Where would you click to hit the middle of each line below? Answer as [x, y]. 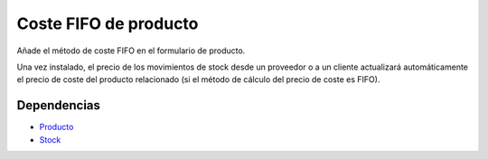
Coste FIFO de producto [108, 23]
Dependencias [59, 105]
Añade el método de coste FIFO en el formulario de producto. [131, 51]
